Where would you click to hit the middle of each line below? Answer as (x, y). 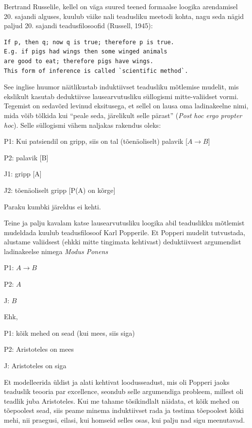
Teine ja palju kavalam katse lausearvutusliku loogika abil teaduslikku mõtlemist (124, 223)
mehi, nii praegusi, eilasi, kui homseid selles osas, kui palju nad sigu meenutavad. (125, 420)
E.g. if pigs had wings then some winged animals (86, 52)
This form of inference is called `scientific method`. (96, 71)
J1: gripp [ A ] (23, 174)
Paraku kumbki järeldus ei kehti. (52, 206)
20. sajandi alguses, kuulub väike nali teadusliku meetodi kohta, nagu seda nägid (124, 16)
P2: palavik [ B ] (26, 157)
